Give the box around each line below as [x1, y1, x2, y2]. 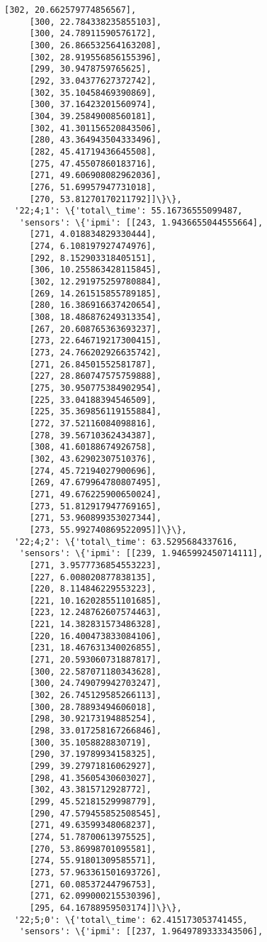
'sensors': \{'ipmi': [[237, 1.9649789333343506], [19, 926, 263, 937]
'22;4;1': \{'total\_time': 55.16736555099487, [14, 206, 243, 216]
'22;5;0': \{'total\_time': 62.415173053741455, [14, 914, 248, 925]
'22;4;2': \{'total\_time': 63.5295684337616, [14, 536, 238, 547]
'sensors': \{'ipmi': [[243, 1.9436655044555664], [19, 217, 263, 228]
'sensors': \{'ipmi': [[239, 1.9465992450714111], [19, 548, 263, 559]
